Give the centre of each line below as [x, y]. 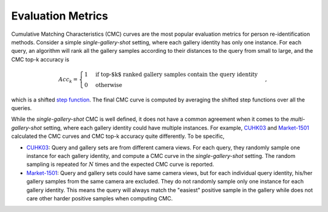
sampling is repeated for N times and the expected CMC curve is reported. [120, 165]
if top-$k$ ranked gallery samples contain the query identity [176, 74]
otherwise [109, 85]
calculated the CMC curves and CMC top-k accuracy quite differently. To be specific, [118, 136]
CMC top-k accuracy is [40, 59]
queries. [22, 108]
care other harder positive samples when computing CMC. [100, 198]
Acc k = [68, 80]
